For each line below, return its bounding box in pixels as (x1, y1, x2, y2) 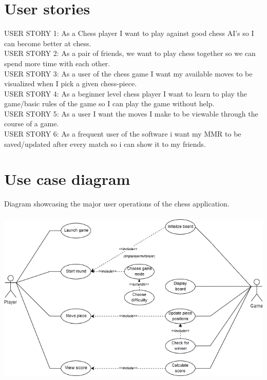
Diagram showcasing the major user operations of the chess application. (4, 198, 230, 209)
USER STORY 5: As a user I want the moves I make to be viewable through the (4, 108, 258, 119)
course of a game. (4, 118, 59, 129)
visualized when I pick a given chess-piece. (4, 78, 137, 89)
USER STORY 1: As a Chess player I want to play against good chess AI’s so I (4, 28, 254, 39)
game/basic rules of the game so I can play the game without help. (4, 98, 215, 109)
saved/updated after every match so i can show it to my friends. (4, 138, 206, 149)
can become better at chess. (4, 37, 91, 48)
